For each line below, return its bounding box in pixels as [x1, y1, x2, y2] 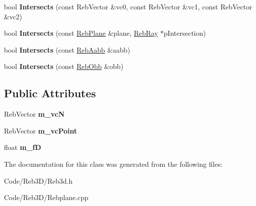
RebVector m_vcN [4, 109, 65, 119]
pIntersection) [164, 28, 206, 38]
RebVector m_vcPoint [4, 125, 77, 136]
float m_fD [4, 142, 41, 152]
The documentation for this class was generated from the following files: [4, 158, 223, 169]
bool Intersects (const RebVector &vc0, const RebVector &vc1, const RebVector [4, 1, 253, 11]
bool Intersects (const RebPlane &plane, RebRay [4, 28, 158, 38]
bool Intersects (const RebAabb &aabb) [4, 44, 130, 55]
